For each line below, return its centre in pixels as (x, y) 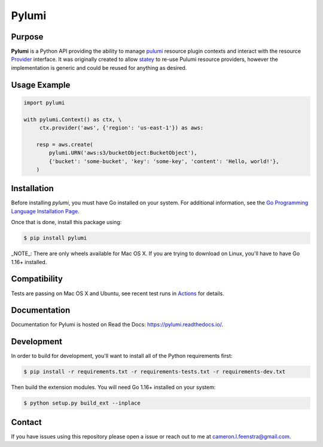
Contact (26, 422)
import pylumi (44, 102)
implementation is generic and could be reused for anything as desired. (99, 68)
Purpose (27, 37)
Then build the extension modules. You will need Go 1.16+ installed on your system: (113, 387)
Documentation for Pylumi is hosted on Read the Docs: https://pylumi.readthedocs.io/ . (117, 324)
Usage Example (41, 85)
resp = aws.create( (65, 144)
